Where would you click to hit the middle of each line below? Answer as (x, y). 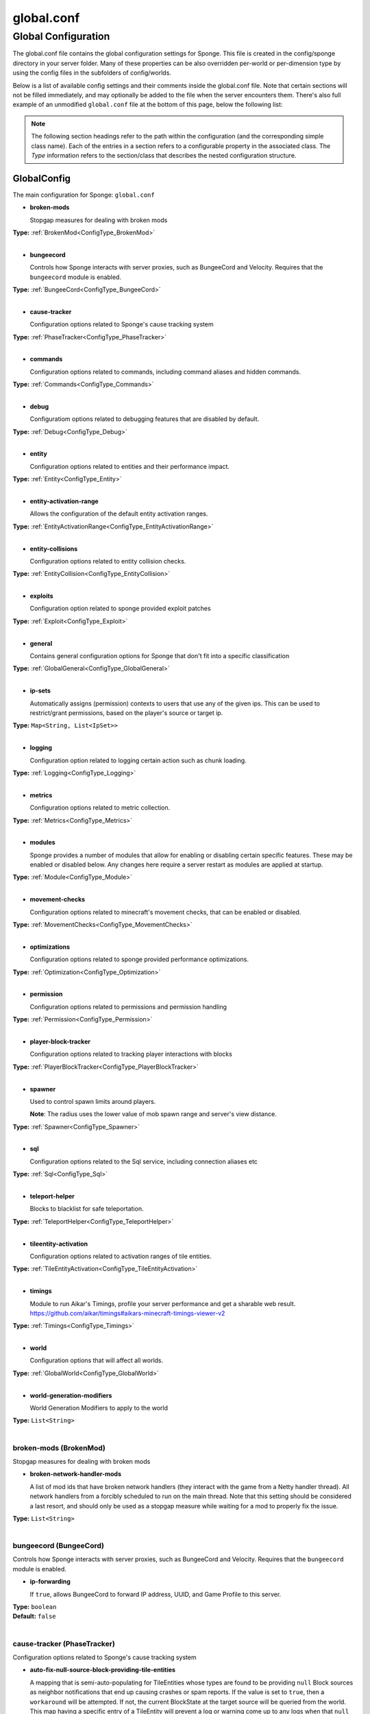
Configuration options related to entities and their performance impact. (129, 466)
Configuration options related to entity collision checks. (108, 561)
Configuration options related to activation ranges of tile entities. (121, 1256)
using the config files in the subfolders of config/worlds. (92, 73)
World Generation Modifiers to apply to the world (99, 1408)
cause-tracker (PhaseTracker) (64, 1643)
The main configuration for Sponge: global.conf (84, 195)
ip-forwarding (50, 1582)
